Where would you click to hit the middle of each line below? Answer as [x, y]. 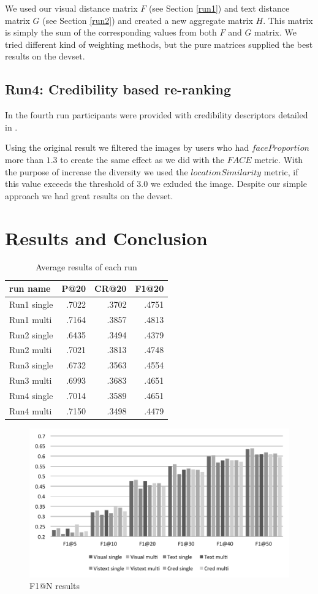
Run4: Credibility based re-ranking [118, 89]
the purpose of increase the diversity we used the [97, 171]
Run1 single [31, 304]
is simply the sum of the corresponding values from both [111, 32]
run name [30, 288]
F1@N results [55, 586]
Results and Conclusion [106, 238]
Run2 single [31, 334]
